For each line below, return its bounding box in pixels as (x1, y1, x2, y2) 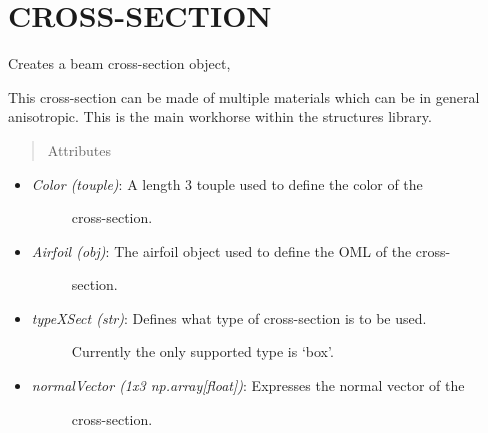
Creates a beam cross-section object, (8, 53, 231, 74)
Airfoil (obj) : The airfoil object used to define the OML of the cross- (31, 240, 451, 261)
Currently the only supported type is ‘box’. (71, 341, 334, 362)
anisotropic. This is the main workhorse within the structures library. (8, 106, 432, 127)
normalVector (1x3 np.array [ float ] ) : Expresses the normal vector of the (31, 375, 465, 396)
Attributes (47, 139, 111, 160)
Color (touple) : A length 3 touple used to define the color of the (31, 173, 423, 194)
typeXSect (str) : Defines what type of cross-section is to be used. (31, 307, 427, 328)
